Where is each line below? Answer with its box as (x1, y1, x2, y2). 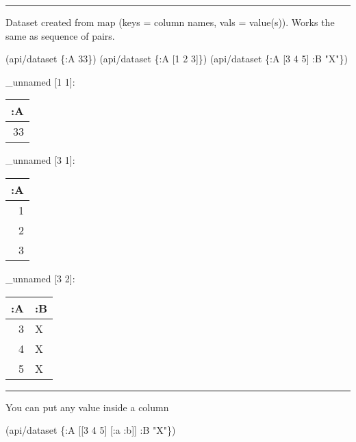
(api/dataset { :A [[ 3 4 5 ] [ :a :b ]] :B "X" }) (5, 423, 176, 437)
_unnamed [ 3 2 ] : (5, 271, 75, 285)
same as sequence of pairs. (5, 28, 115, 42)
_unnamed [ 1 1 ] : (5, 74, 75, 88)
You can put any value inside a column (5, 400, 169, 414)
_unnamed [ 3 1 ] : (5, 153, 75, 167)
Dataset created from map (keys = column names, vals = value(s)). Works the (5, 15, 335, 29)
